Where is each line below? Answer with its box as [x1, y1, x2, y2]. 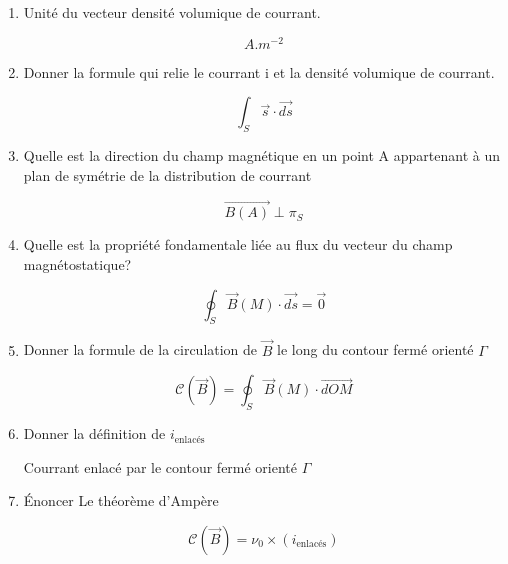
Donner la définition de [23, 423, 166, 444]
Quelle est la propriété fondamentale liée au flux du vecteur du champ [23, 234, 453, 255]
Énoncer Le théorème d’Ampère [23, 490, 219, 511]
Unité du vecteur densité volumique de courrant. [23, 2, 321, 22]
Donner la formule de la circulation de [23, 339, 258, 360]
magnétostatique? [23, 254, 132, 275]
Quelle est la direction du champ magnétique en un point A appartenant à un [23, 145, 500, 166]
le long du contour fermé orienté [277, 339, 474, 360]
